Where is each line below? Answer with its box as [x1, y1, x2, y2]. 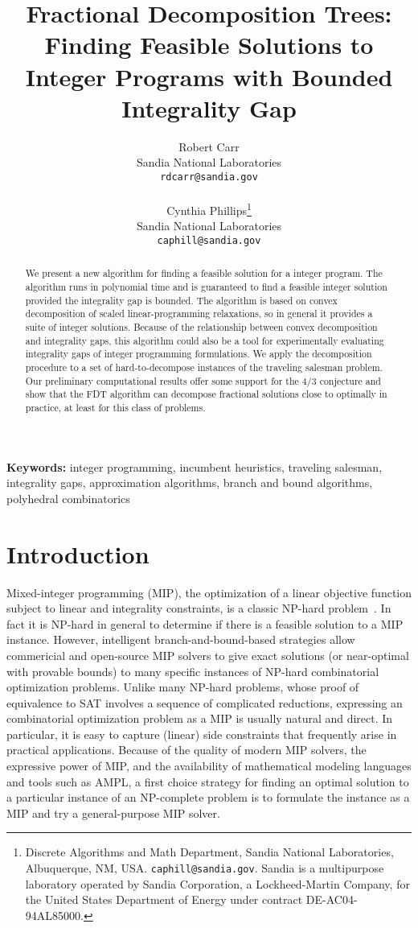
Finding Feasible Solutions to [44, 28, 374, 61]
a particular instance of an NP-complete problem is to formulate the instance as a [6, 789, 410, 806]
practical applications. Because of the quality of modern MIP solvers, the [6, 741, 367, 758]
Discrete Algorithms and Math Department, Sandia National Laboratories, [25, 843, 394, 860]
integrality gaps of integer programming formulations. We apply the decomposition [25, 347, 372, 361]
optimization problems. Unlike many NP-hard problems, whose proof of [6, 678, 359, 695]
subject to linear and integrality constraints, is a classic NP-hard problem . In [6, 600, 391, 617]
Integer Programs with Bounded [25, 60, 393, 93]
